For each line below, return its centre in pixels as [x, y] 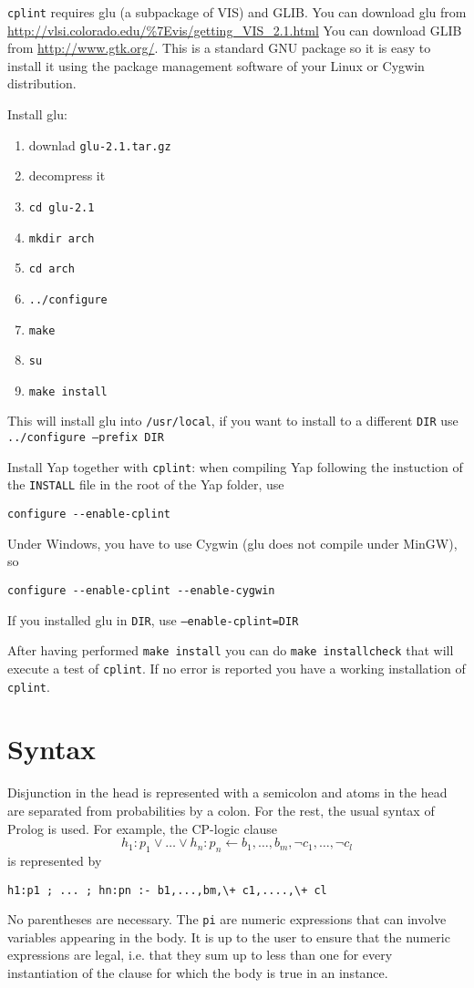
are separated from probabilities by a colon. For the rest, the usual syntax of [221, 810]
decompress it [67, 175]
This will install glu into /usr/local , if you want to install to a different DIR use [233, 421]
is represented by [55, 860]
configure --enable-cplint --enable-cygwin [141, 590]
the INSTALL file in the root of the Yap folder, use [146, 484]
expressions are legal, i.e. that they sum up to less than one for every [200, 955]
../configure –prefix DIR [86, 438]
